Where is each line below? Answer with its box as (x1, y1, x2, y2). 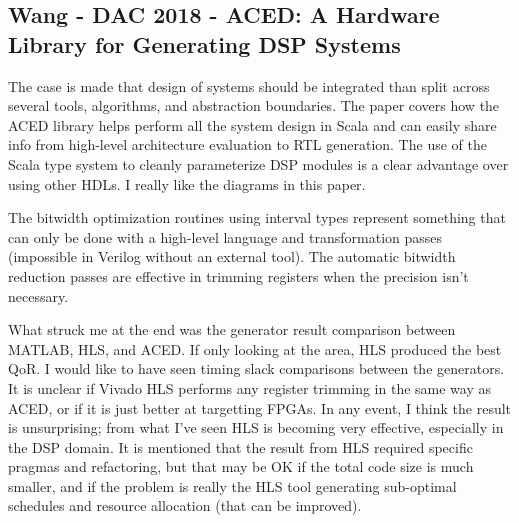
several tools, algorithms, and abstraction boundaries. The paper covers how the (8, 95, 500, 116)
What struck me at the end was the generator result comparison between (8, 319, 456, 340)
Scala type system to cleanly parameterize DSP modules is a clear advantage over (8, 153, 509, 174)
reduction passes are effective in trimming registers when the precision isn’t (8, 265, 469, 286)
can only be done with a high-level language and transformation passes (8, 226, 443, 247)
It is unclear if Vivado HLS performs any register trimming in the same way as (8, 377, 491, 398)
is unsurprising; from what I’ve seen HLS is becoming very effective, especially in (8, 417, 504, 438)
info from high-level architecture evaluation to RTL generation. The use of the (8, 134, 487, 155)
